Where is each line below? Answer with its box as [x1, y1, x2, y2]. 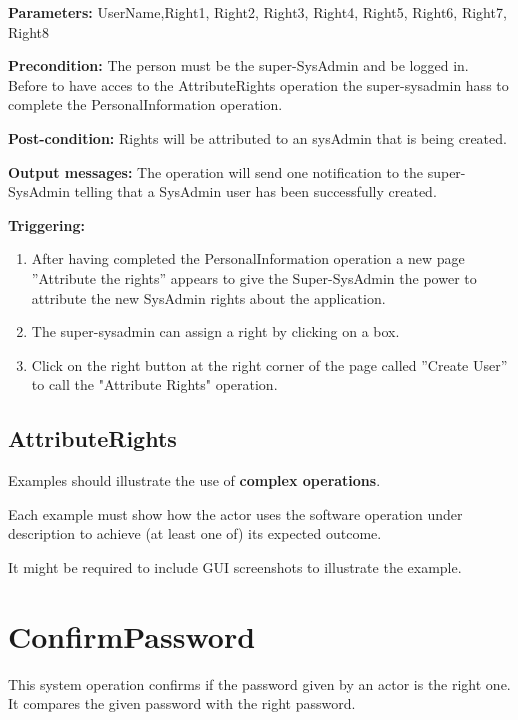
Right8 [8, 21, 50, 42]
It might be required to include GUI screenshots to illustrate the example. [8, 556, 462, 577]
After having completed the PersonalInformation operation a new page [31, 248, 465, 269]
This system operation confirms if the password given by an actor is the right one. [8, 673, 511, 694]
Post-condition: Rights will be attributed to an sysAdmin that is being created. [8, 127, 507, 148]
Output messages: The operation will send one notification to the [8, 161, 424, 182]
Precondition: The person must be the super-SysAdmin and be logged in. [8, 55, 469, 76]
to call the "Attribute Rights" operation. [31, 374, 278, 395]
